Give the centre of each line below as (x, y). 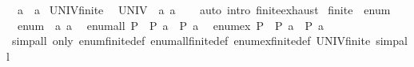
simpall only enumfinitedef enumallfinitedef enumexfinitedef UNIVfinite (191, 41)
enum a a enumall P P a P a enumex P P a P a (171, 25)
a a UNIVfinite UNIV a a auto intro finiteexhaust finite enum (204, 9)
